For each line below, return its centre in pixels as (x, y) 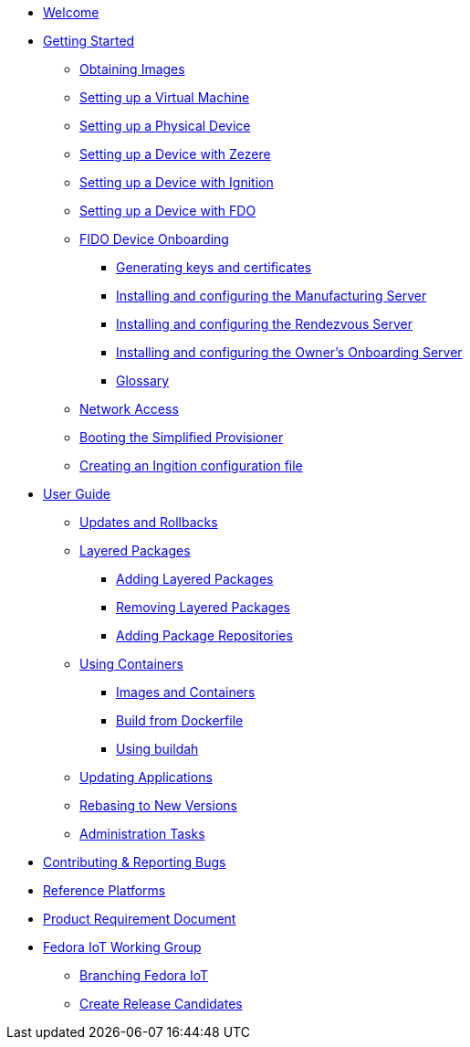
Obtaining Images (132, 69)
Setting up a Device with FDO (168, 211)
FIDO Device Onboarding (154, 239)
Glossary (143, 381)
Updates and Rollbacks (149, 522)
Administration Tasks (142, 834)
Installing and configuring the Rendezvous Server (264, 324)
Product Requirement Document (140, 919)
